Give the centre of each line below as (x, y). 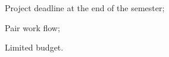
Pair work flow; (32, 27)
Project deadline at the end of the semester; (85, 8)
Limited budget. (34, 47)
